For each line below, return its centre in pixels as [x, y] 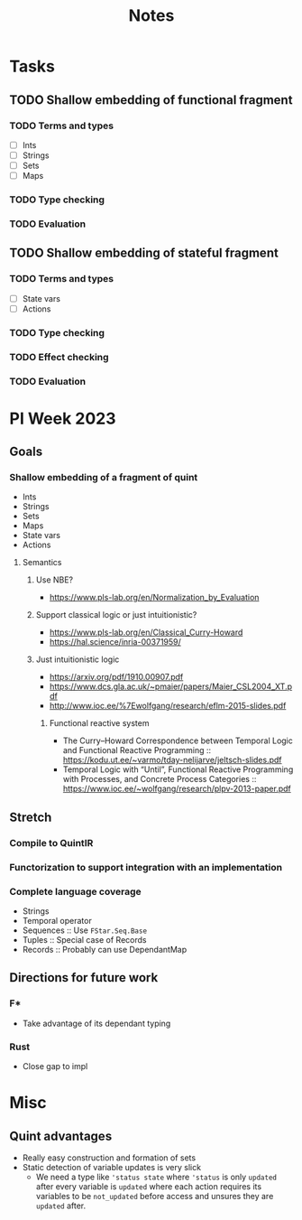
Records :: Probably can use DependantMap [105, 949]
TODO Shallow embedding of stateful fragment [144, 253]
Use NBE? [55, 580]
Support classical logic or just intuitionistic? [116, 615]
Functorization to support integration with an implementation [146, 867]
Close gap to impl [55, 1066]
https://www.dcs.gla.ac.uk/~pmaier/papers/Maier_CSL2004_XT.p [171, 686]
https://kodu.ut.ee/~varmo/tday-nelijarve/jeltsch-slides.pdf [172, 760]
